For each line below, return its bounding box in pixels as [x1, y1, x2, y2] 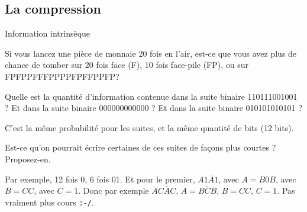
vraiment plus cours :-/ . [5, 195, 94, 208]
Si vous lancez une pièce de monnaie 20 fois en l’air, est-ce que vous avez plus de [5, 47, 297, 59]
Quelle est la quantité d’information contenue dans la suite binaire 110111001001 [5, 90, 298, 102]
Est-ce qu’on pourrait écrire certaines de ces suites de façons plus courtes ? [5, 141, 276, 154]
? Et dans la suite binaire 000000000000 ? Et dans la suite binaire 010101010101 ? [5, 102, 302, 114]
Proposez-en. [5, 152, 51, 165]
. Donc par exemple [78, 184, 149, 197]
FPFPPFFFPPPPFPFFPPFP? [5, 70, 119, 82]
